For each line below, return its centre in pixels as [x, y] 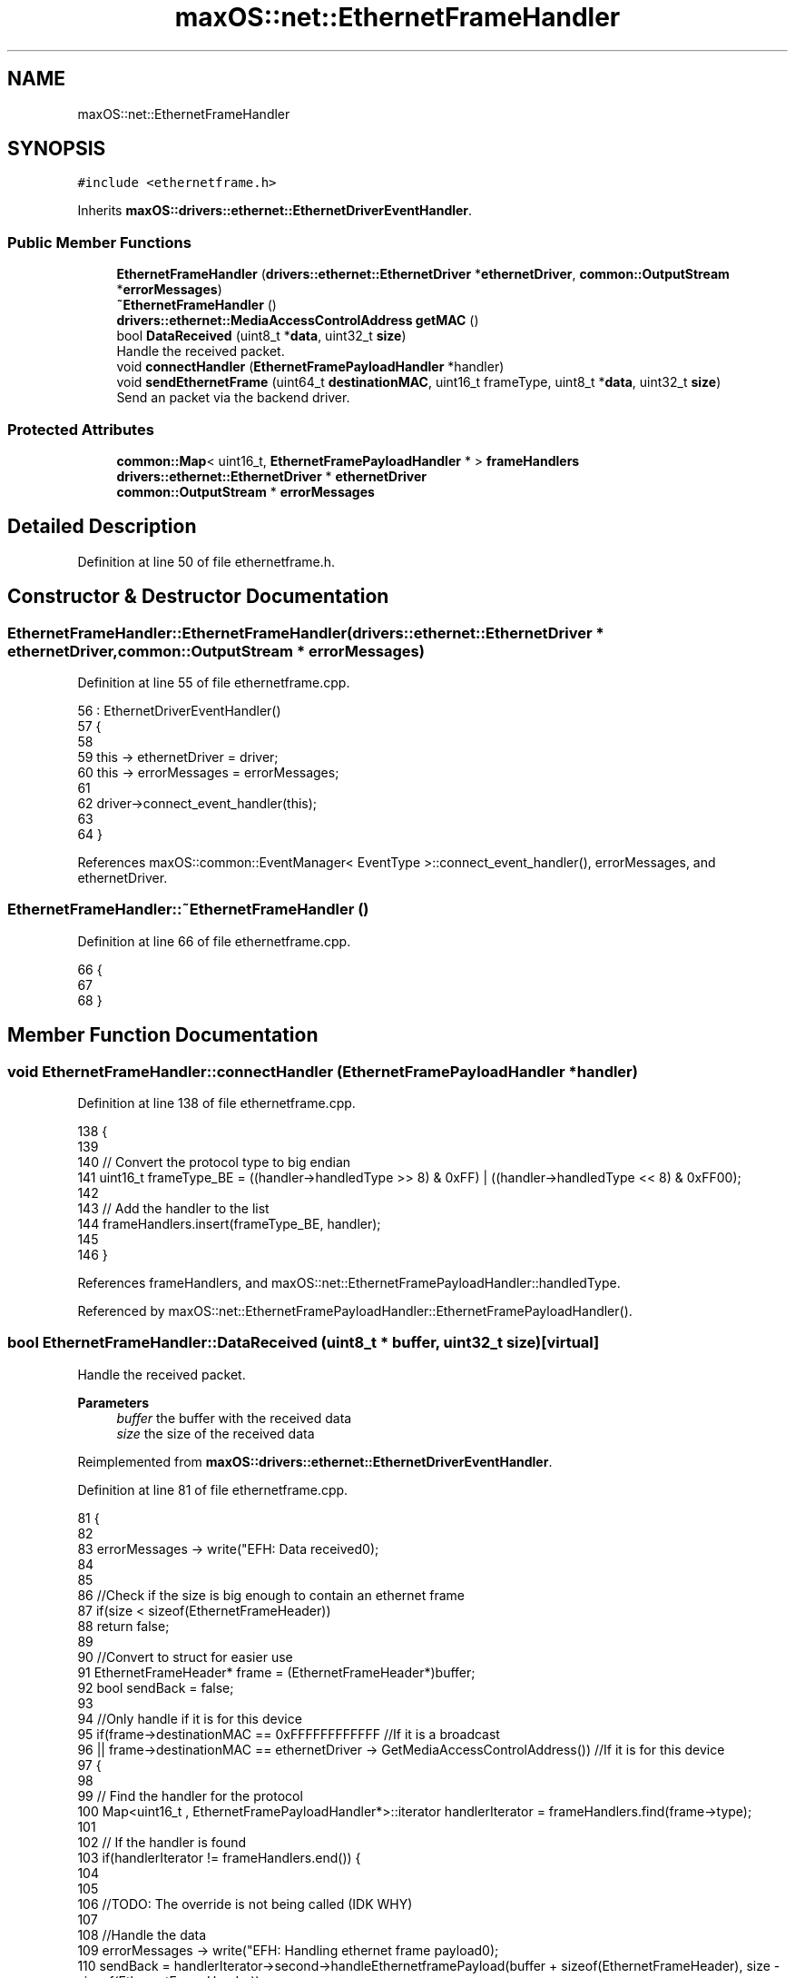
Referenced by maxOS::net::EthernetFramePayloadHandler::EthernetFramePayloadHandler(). [355, 1310]
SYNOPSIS [57, 149]
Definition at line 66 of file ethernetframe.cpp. [214, 941]
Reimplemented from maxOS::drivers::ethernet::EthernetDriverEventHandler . [315, 1461]
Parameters [113, 1402]
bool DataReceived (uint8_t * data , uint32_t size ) [261, 336]
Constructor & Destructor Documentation [198, 597]
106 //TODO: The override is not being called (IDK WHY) [245, 1904]
